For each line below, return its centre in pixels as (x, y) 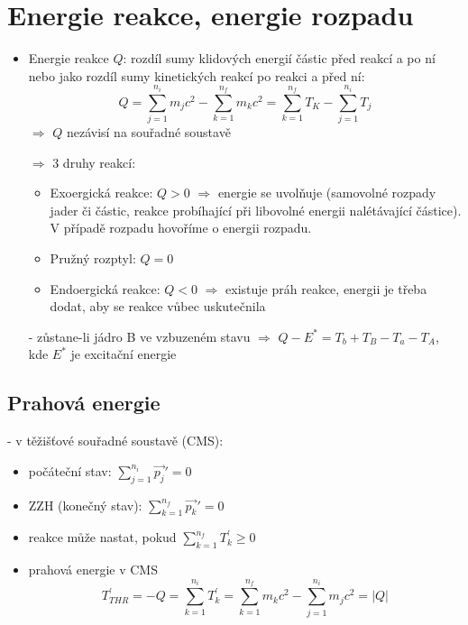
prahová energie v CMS (93, 570)
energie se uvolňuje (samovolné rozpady (327, 193)
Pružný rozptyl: (93, 258)
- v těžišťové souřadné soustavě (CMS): (115, 441)
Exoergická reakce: (101, 193)
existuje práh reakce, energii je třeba (326, 288)
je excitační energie (124, 354)
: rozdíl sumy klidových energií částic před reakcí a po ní (279, 58)
